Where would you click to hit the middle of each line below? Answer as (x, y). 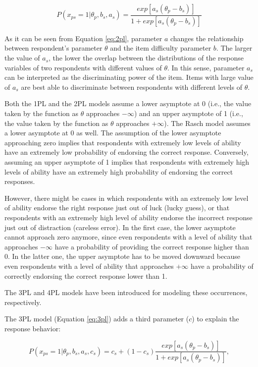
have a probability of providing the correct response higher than (152, 246)
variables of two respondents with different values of (83, 67)
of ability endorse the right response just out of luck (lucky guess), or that (117, 208)
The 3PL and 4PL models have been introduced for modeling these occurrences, (126, 292)
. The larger (234, 48)
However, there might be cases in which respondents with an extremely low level (127, 198)
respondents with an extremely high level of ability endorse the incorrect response (129, 217)
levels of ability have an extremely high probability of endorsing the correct (119, 171)
